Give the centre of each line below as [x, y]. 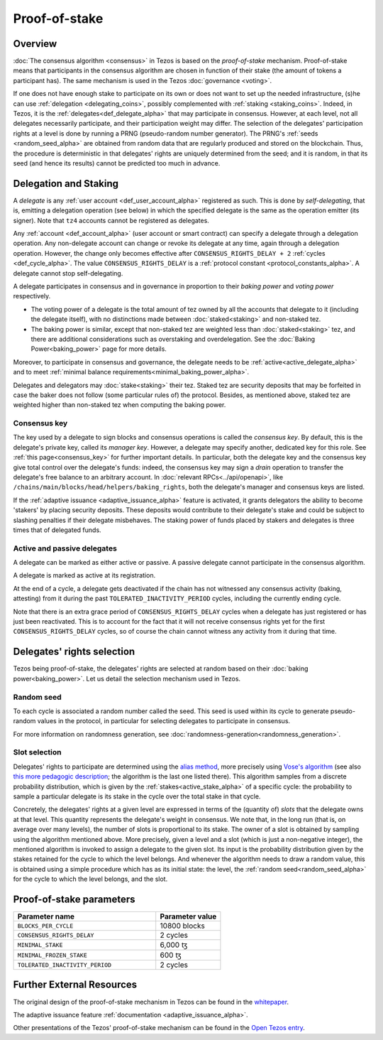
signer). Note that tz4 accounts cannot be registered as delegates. [111, 220]
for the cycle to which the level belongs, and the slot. [90, 879]
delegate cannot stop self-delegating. [68, 273]
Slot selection [37, 752]
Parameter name [46, 916]
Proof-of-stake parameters [74, 899]
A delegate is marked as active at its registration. [84, 575]
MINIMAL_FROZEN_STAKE [52, 955]
